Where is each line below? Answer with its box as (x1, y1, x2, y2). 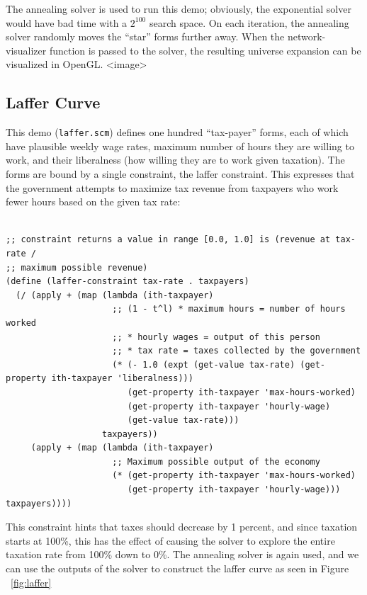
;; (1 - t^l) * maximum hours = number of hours (112, 304, 346, 314)
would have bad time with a (6, 15, 128, 30)
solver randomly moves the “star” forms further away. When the (6, 29, 285, 44)
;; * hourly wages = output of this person (112, 331, 320, 342)
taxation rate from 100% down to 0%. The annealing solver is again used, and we (6, 547, 359, 562)
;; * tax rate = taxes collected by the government (112, 346, 361, 356)
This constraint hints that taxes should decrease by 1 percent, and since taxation (6, 519, 358, 534)
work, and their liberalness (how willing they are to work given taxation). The (6, 152, 345, 167)
